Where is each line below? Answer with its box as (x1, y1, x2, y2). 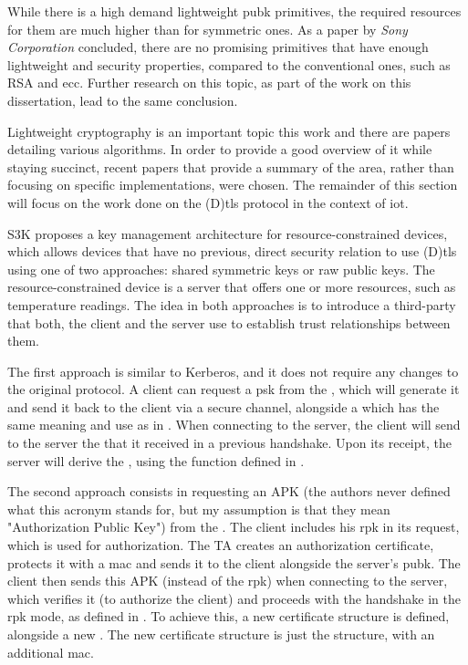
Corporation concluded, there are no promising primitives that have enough (7, 37, 429, 57)
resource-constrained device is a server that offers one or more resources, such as (7, 277, 456, 296)
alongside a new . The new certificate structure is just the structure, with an (7, 625, 435, 643)
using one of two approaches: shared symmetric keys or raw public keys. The (7, 259, 435, 278)
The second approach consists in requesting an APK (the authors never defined (7, 482, 451, 501)
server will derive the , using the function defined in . (7, 451, 305, 470)
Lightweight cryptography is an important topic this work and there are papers (7, 121, 451, 140)
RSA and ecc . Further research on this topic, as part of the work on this (7, 73, 411, 92)
